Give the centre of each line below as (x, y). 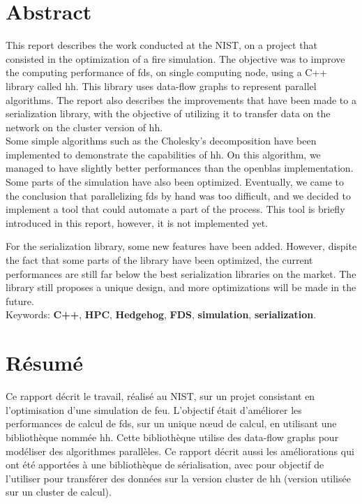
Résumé (45, 363)
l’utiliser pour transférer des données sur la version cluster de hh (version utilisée (178, 478)
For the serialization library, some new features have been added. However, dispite (181, 246)
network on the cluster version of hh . (84, 127)
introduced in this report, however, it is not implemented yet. (137, 222)
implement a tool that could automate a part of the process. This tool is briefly (175, 209)
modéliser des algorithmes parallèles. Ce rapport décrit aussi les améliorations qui (180, 451)
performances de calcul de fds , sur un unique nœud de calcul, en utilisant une (171, 423)
